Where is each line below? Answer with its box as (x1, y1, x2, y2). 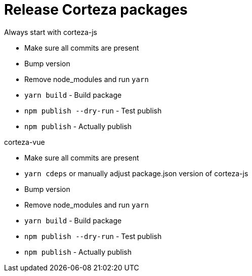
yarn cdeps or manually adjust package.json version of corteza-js (24, 169, 248, 178)
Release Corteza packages (4, 1, 188, 18)
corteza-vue (4, 137, 45, 146)
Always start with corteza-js (4, 27, 98, 36)
